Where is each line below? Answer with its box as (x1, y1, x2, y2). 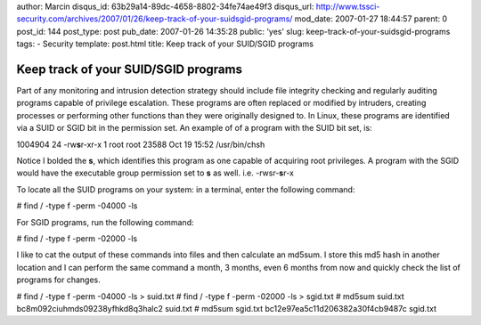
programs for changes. (16, 274, 102, 285)
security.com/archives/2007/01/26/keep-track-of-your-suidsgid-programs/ (16, 13, 293, 24)
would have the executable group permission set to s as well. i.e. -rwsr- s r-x (16, 167, 294, 178)
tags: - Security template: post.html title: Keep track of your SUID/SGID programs (16, 38, 314, 49)
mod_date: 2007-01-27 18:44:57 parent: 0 (294, 13, 448, 24)
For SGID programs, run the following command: (16, 216, 194, 227)
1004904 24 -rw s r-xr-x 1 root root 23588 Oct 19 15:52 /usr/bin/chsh (16, 139, 265, 150)
